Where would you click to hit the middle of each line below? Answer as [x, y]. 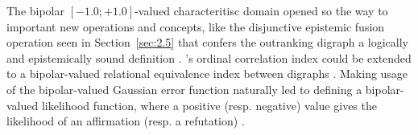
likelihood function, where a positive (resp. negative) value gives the [209, 105]
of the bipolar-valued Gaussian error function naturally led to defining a [184, 89]
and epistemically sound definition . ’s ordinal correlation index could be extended [209, 57]
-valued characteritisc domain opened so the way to [261, 10]
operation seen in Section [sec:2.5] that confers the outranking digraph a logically [208, 42]
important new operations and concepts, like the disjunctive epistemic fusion [196, 26]
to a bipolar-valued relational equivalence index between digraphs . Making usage [207, 74]
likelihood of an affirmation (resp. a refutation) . [126, 121]
